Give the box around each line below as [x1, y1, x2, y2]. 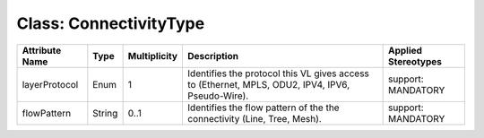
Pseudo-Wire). [187, 90, 249, 102]
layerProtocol [22, 78, 79, 91]
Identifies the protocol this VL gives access [187, 67, 369, 80]
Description [187, 49, 239, 62]
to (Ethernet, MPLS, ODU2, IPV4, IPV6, [187, 78, 350, 91]
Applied [387, 44, 423, 56]
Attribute [22, 44, 62, 56]
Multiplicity [127, 49, 178, 62]
